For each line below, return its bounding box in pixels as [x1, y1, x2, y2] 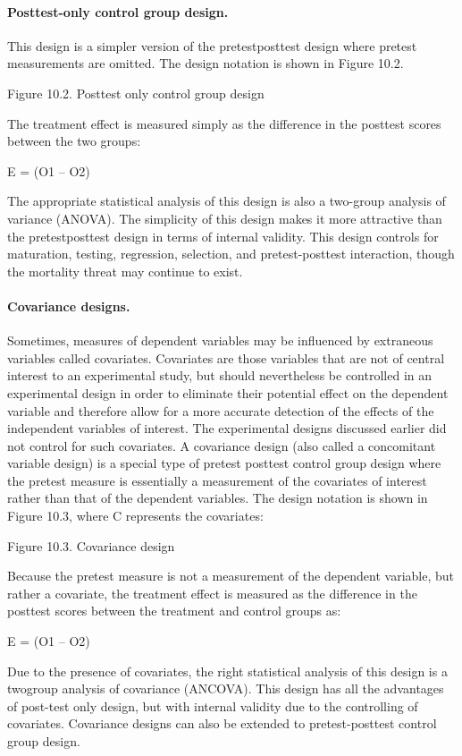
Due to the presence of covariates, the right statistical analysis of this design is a [7, 661, 448, 680]
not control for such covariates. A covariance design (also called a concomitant [7, 436, 436, 454]
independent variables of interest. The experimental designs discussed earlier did [7, 419, 447, 437]
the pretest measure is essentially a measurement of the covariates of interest [7, 471, 427, 489]
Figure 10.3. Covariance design [7, 536, 175, 555]
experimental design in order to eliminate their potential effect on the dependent [7, 383, 449, 402]
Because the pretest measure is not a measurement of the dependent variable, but [7, 566, 455, 585]
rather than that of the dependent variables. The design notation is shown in [7, 488, 428, 507]
